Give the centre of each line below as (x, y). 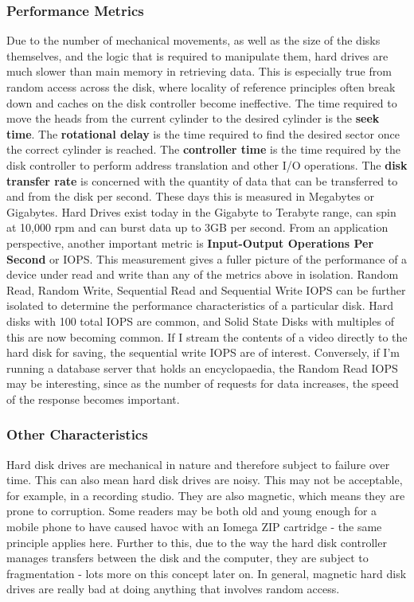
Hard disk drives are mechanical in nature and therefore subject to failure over (198, 464)
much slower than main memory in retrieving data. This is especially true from (199, 71)
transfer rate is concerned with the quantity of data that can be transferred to (202, 180)
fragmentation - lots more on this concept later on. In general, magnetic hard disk (207, 573)
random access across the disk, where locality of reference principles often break (201, 87)
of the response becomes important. (93, 399)
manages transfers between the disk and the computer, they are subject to (187, 558)
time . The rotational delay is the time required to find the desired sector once (203, 133)
